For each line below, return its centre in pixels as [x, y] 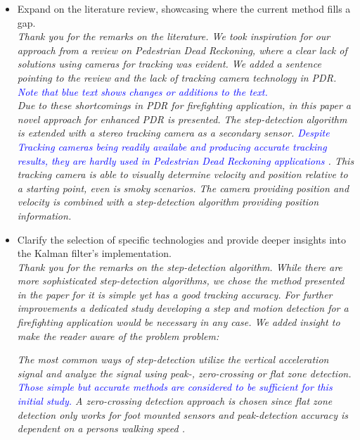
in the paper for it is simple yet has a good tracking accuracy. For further [175, 294]
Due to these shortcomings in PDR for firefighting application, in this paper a [184, 105]
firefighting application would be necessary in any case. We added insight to [179, 322]
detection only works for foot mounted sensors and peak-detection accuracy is [182, 414]
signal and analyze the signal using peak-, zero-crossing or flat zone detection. [184, 373]
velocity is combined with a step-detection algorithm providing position [168, 202]
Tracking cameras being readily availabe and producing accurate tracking [172, 146]
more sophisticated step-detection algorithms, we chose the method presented [181, 281]
